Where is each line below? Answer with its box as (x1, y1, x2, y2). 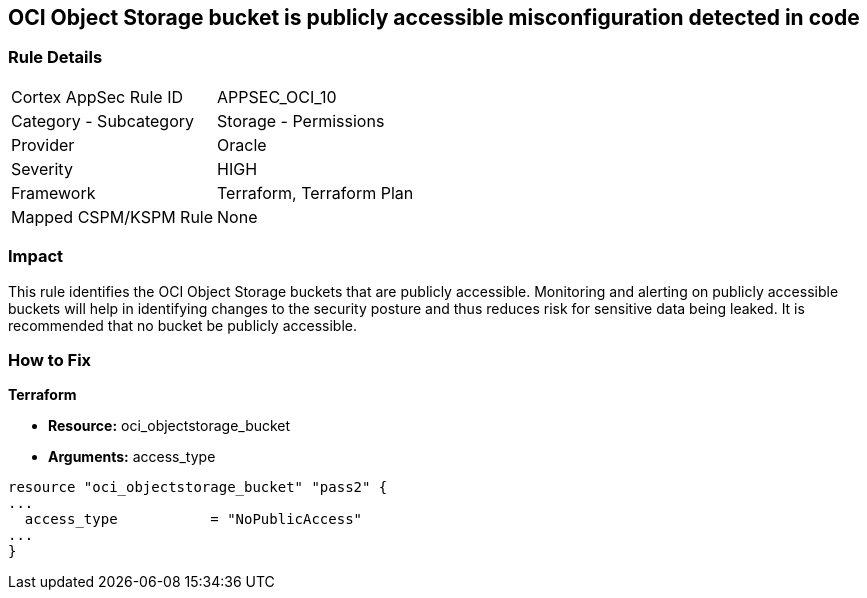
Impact (8, 246, 64, 267)
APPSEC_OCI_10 (217, 86, 337, 107)
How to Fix (8, 349, 92, 370)
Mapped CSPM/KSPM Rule (11, 206, 214, 227)
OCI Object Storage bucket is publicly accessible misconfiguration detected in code (8, 5, 860, 30)
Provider (11, 134, 75, 155)
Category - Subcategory (11, 110, 194, 131)
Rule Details (8, 47, 103, 68)
